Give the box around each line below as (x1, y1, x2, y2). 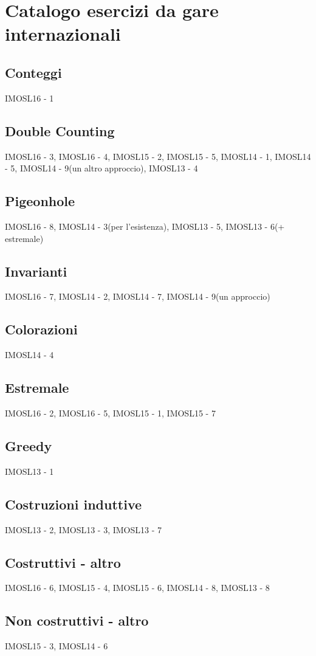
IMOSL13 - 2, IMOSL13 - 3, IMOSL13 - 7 (5, 523, 162, 536)
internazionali (5, 21, 121, 46)
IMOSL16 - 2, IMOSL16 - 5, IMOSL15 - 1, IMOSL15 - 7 (5, 406, 216, 419)
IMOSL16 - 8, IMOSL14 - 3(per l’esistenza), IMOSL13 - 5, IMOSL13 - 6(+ (5, 219, 285, 232)
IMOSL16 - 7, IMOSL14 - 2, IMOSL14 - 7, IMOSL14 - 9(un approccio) (5, 290, 270, 303)
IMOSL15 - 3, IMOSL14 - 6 (5, 640, 108, 652)
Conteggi (5, 63, 62, 81)
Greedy (5, 436, 52, 455)
